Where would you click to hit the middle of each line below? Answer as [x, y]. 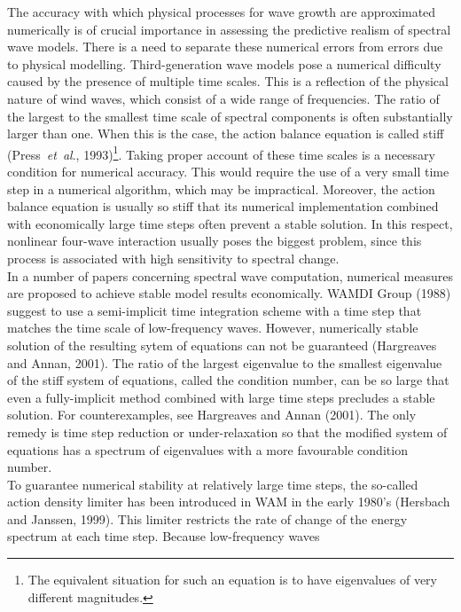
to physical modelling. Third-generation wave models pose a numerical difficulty [224, 63]
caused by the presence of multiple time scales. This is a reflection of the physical [228, 81]
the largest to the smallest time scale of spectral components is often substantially [230, 116]
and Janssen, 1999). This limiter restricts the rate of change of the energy [207, 518]
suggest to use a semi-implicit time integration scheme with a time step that [215, 310]
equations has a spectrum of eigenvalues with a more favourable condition [207, 449]
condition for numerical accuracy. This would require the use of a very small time [228, 171]
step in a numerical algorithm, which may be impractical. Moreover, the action [221, 188]
